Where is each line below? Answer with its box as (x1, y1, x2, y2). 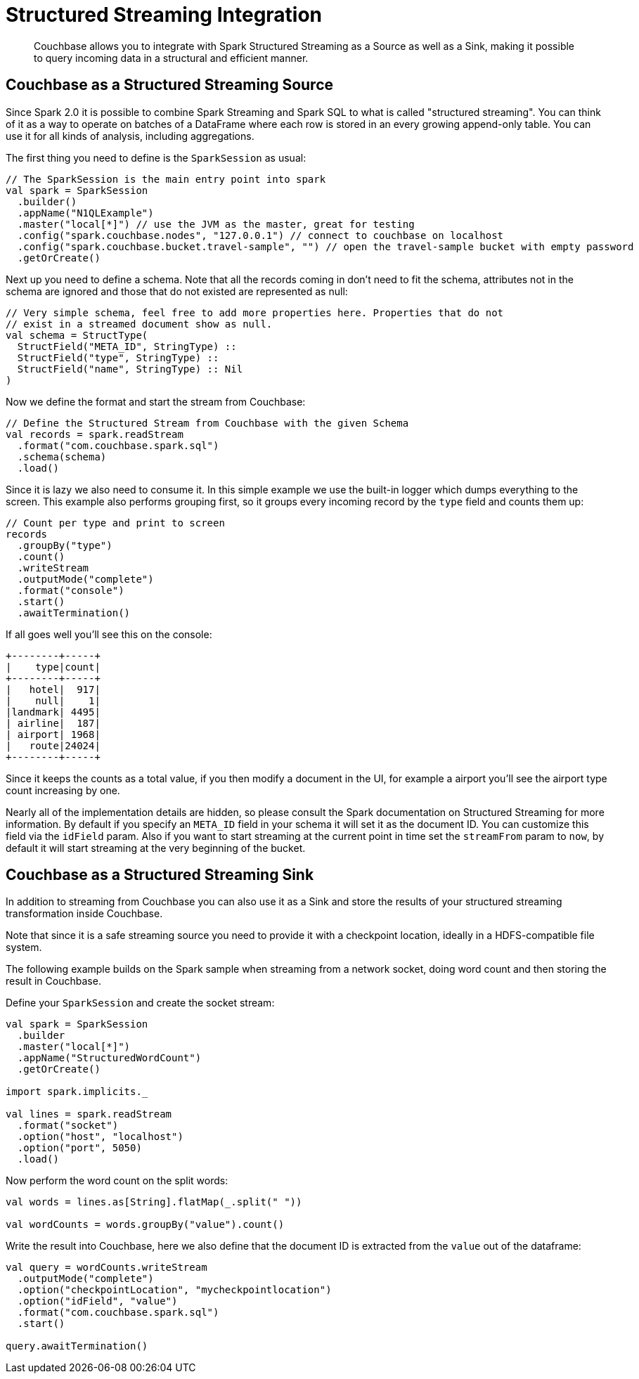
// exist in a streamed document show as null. (6, 318, 273, 330)
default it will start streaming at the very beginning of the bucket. (6, 841, 306, 854)
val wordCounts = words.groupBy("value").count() (6, 1219, 285, 1231)
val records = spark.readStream (6, 428, 183, 440)
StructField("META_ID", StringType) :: (17, 340, 237, 352)
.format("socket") (17, 1120, 119, 1132)
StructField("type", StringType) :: (17, 351, 219, 363)
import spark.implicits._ (6, 1086, 148, 1098)
